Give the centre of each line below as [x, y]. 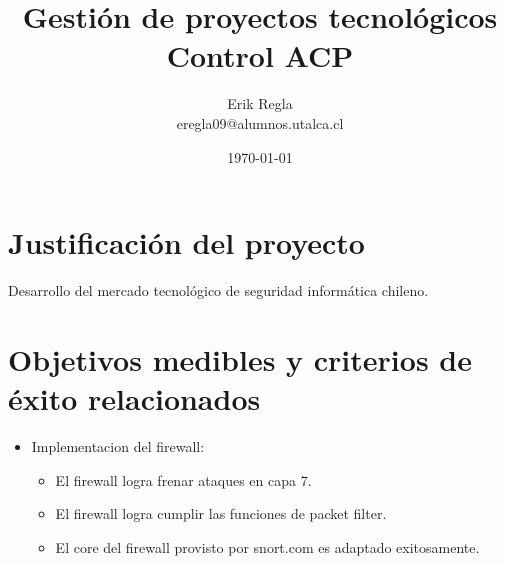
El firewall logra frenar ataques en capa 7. [183, 479]
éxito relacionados [134, 398]
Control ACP [260, 55]
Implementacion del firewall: [118, 445]
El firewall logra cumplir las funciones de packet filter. [221, 513]
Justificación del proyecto [186, 242]
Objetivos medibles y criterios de [240, 358]
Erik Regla [260, 103]
